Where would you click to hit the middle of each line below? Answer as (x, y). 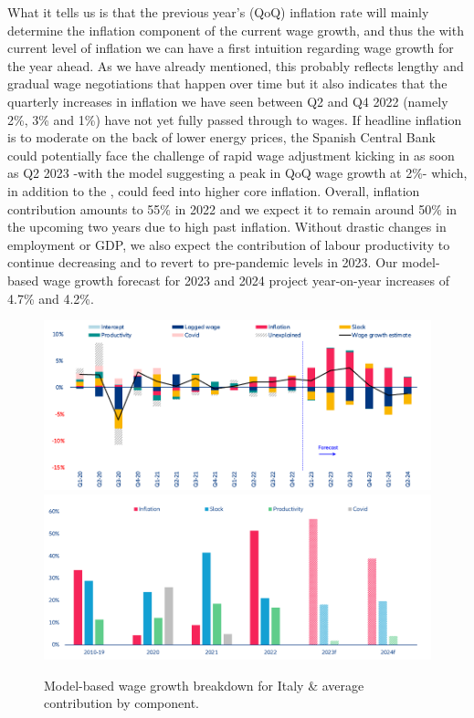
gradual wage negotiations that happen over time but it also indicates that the (227, 83)
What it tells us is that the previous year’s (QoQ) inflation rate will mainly (218, 12)
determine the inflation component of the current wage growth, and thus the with (236, 30)
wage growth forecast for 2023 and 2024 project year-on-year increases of (246, 280)
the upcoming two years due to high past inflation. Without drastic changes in (227, 227)
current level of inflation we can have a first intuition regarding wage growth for (231, 48)
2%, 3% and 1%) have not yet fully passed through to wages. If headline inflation (235, 119)
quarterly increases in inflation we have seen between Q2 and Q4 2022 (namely (228, 101)
